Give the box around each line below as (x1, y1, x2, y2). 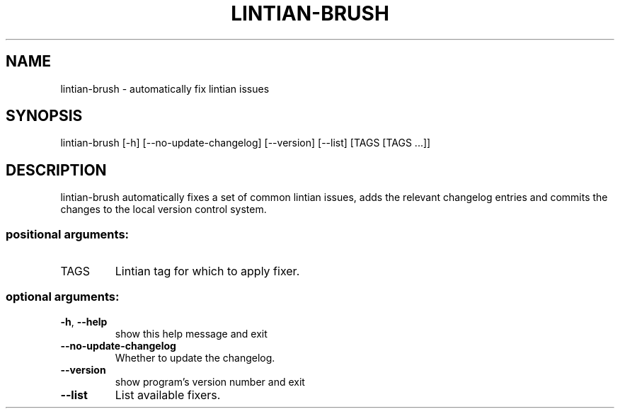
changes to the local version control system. (60, 203, 267, 216)
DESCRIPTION (6, 161, 107, 179)
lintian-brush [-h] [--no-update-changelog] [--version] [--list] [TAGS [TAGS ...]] (60, 137, 431, 149)
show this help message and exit (115, 327, 268, 340)
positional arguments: (6, 226, 130, 241)
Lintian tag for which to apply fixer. (115, 264, 300, 279)
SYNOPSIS (6, 107, 83, 125)
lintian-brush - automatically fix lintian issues (60, 82, 270, 95)
